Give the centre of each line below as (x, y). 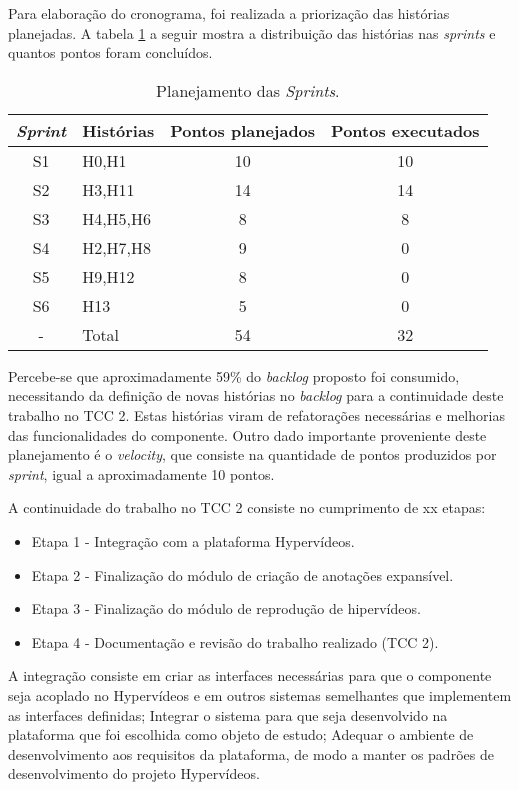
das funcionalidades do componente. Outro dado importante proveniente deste (247, 434)
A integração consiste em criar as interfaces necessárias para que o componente (250, 675)
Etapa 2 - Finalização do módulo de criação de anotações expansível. (242, 574)
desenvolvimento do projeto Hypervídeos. (134, 773)
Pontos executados (405, 130)
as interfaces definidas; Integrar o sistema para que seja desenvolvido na (228, 714)
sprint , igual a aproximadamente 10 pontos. (141, 473)
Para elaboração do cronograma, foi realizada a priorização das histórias (229, 13)
